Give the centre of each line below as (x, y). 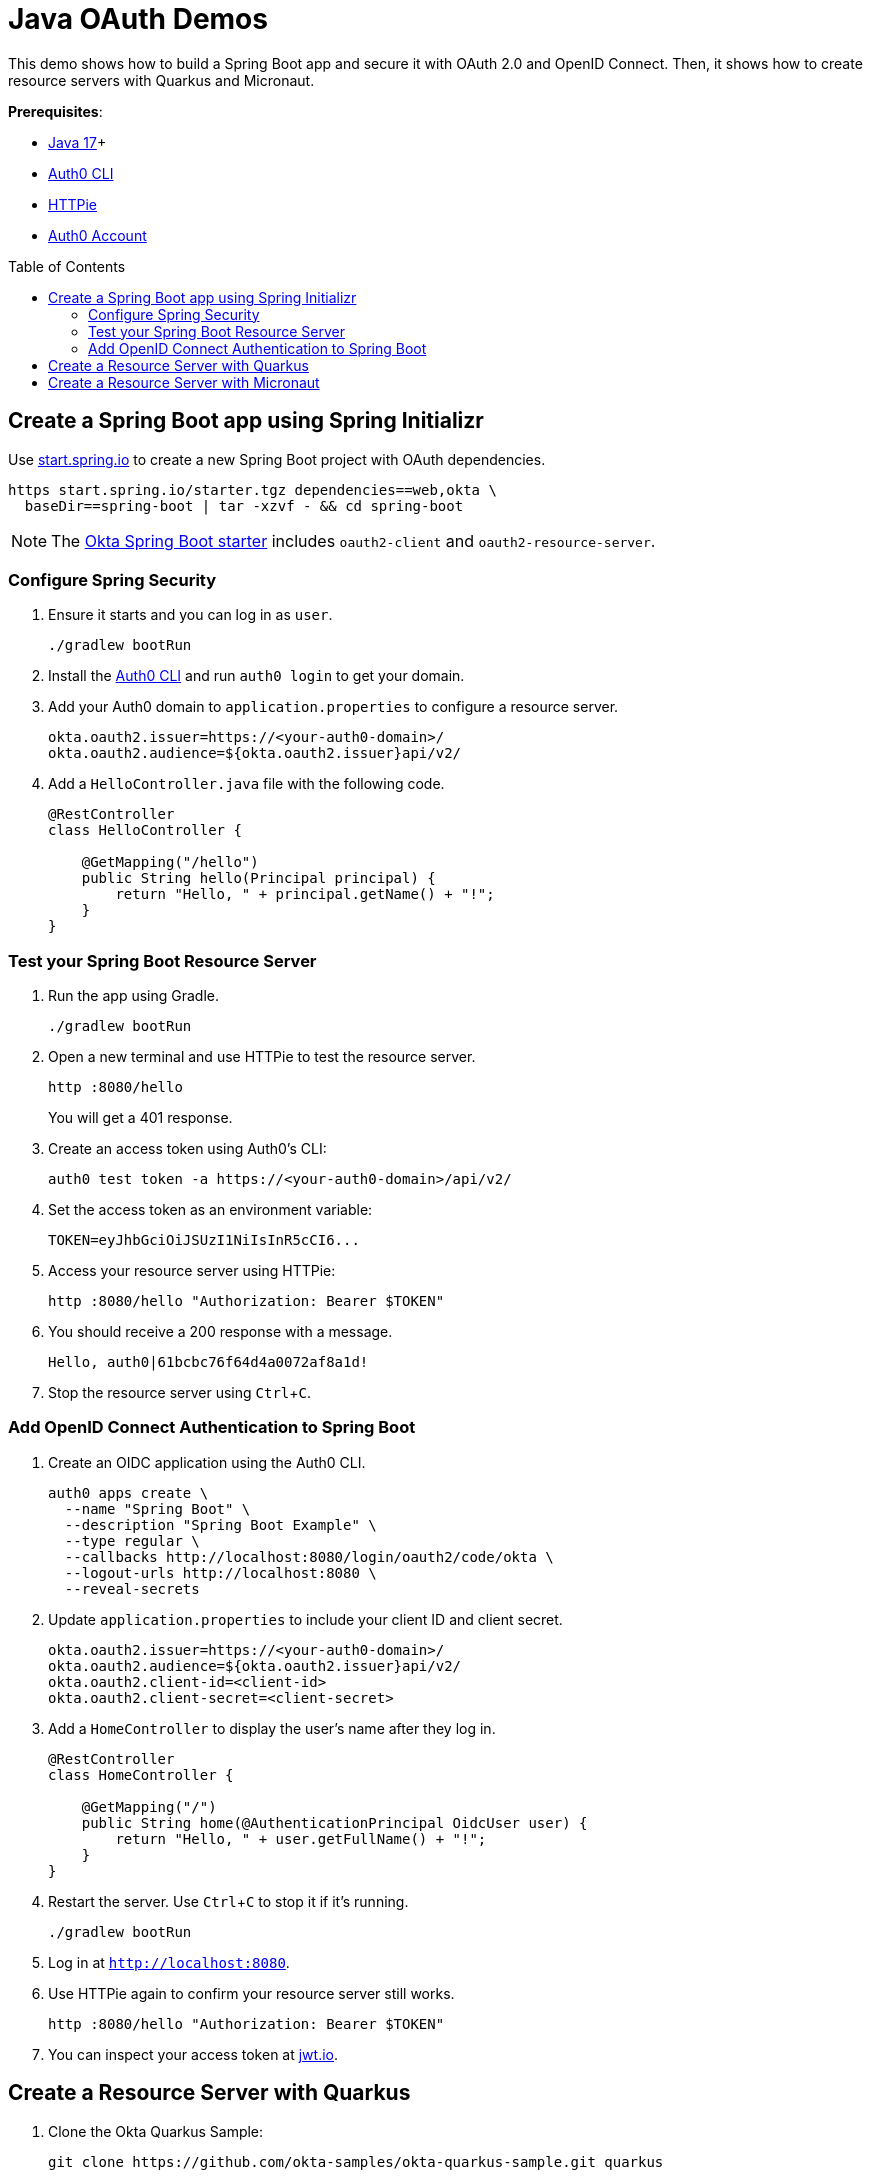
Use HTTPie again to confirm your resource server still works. (251, 1993)
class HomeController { (141, 1774)
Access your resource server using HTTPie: (192, 1271)
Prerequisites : (55, 111)
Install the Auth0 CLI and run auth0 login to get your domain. (256, 676)
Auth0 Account (97, 235)
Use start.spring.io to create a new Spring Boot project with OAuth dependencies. (277, 459)
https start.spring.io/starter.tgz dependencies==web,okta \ (252, 489)
